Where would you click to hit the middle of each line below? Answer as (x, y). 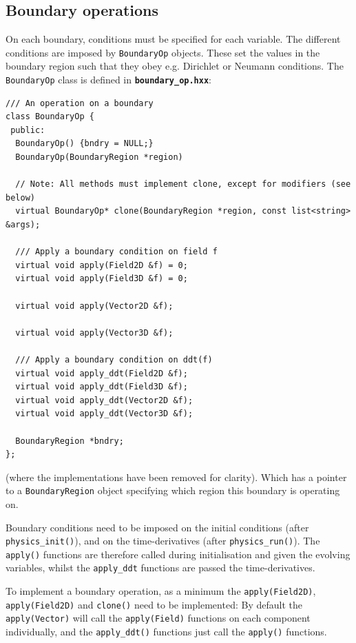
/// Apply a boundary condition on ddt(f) (114, 359)
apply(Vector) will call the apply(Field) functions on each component (158, 618)
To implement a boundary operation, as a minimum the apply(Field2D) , (161, 591)
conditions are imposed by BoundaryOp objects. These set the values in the (163, 52)
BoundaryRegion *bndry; (70, 441)
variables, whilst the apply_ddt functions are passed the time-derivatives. (160, 568)
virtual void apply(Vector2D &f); (94, 306)
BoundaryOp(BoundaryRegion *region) (99, 157)
